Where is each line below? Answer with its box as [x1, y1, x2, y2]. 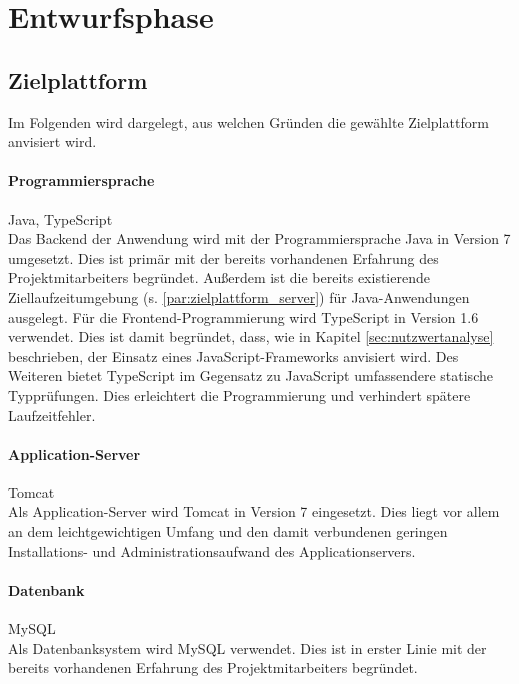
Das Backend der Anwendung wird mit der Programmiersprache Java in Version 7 [8, 228, 511, 249]
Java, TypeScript [8, 208, 113, 229]
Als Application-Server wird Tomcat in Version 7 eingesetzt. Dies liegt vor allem [8, 501, 500, 522]
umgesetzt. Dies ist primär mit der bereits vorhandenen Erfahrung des [8, 247, 439, 268]
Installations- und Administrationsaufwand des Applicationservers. [8, 540, 416, 561]
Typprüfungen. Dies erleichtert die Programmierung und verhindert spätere [8, 384, 471, 405]
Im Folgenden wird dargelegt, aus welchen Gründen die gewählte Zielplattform [8, 111, 489, 132]
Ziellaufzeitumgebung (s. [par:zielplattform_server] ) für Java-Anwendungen [8, 286, 470, 307]
